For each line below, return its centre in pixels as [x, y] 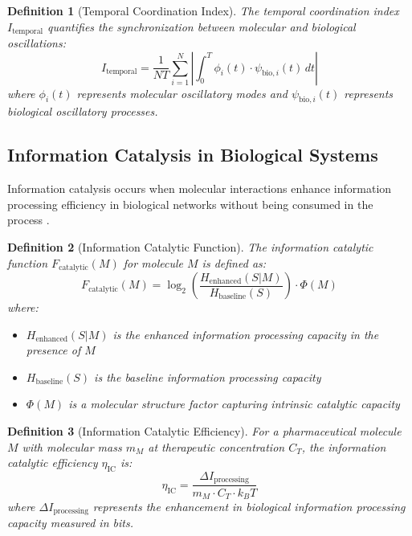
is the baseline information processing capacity [208, 376]
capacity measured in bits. [70, 523]
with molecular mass [72, 446]
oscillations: [37, 43]
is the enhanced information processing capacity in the [246, 334]
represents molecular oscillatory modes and [182, 93]
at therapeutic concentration [216, 446]
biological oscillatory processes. [83, 111]
